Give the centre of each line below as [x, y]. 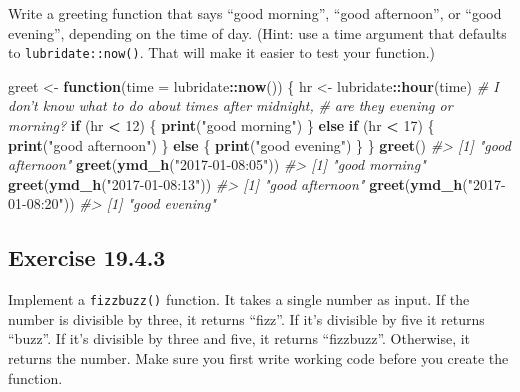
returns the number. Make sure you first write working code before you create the [258, 358]
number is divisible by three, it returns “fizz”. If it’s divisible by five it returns [246, 318]
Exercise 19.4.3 [87, 257]
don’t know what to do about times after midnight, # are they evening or [230, 105]
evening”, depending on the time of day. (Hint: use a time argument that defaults [257, 32]
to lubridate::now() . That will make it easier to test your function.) [222, 52]
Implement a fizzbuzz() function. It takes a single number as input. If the [239, 299]
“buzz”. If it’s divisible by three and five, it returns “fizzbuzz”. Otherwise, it [239, 338]
